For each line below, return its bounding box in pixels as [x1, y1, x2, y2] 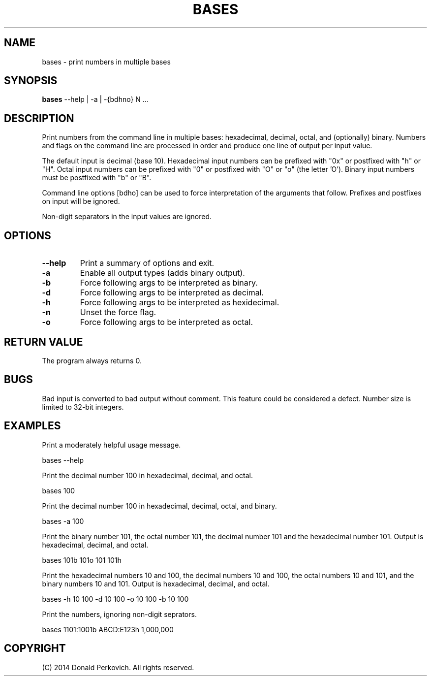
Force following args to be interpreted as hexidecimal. [80, 297, 279, 308]
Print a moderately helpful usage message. [42, 440, 181, 449]
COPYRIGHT [4, 642, 66, 655]
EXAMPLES [4, 420, 61, 432]
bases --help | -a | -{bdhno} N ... [42, 95, 149, 104]
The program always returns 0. [42, 356, 142, 365]
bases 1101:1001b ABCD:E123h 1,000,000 [42, 625, 174, 634]
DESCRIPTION [4, 112, 74, 125]
